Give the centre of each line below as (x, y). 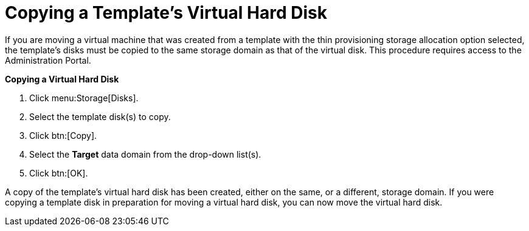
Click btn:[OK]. (59, 173)
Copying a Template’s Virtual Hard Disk (166, 13)
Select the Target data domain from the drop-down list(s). (145, 154)
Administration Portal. (48, 60)
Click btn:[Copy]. (63, 135)
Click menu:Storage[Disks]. (84, 98)
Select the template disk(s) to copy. (100, 116)
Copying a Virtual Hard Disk (62, 79)
